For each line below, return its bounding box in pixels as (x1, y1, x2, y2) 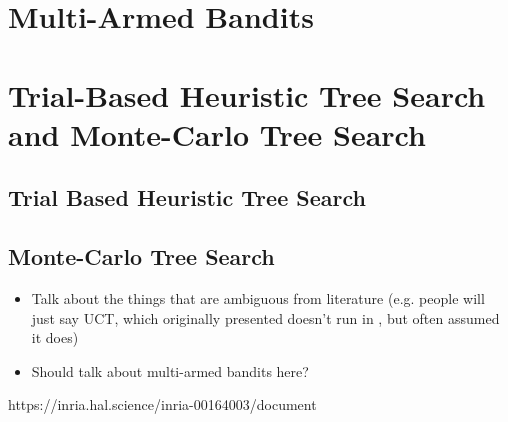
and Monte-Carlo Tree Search (8, 113, 426, 154)
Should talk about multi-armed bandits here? (31, 360, 309, 381)
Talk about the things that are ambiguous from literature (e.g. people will (31, 287, 485, 308)
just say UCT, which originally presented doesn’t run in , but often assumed (31, 307, 500, 328)
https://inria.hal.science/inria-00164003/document (8, 394, 317, 415)
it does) (31, 327, 79, 348)
